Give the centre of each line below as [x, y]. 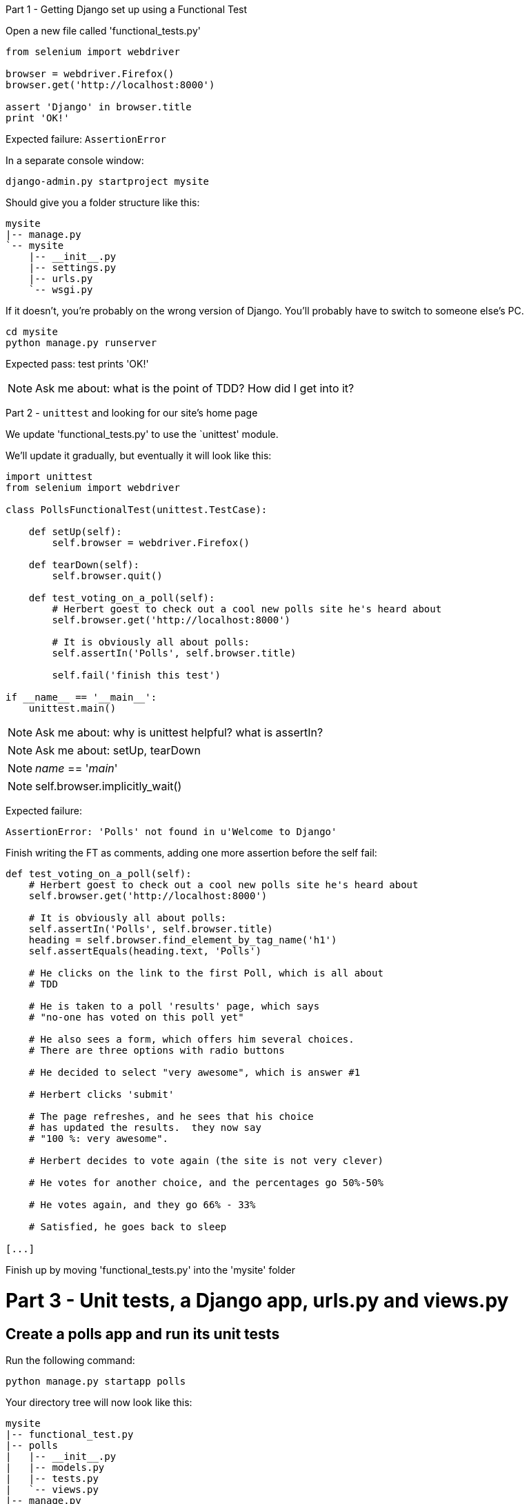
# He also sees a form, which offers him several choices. [191, 1039]
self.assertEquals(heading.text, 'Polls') [145, 951]
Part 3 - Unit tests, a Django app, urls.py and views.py [257, 1300]
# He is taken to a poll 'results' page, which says [174, 1006]
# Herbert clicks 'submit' [101, 1094]
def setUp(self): [75, 532]
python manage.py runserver [81, 343]
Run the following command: [70, 1360]
